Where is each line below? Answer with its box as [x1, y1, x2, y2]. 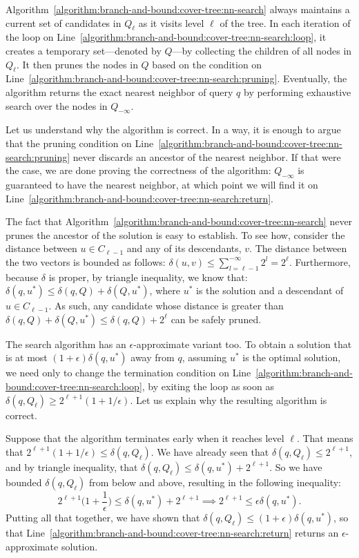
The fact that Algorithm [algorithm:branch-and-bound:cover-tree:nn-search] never [6, 214, 353, 229]
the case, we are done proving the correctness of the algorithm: [6, 163, 271, 177]
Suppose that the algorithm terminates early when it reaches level [6, 431, 284, 445]
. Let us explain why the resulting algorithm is [130, 392, 327, 407]
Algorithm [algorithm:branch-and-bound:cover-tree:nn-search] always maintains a [6, 2, 350, 16]
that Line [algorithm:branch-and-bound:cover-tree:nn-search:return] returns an [6, 525, 339, 539]
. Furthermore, [289, 254, 351, 269]
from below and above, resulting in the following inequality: [88, 474, 341, 489]
